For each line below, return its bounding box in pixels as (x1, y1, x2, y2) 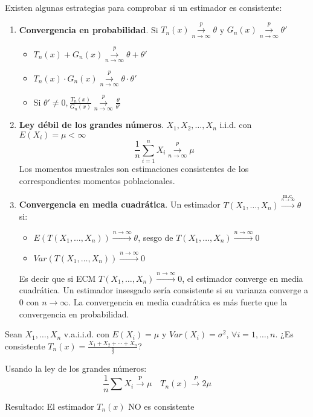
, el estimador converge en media (182, 272, 303, 284)
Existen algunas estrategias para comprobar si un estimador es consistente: (5, 1, 282, 13)
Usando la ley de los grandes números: (5, 362, 147, 375)
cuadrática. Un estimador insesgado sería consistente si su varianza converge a (19, 284, 309, 296)
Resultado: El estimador (5, 399, 94, 412)
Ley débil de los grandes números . (19, 118, 164, 131)
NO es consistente (128, 399, 195, 412)
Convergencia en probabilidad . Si (19, 23, 158, 36)
